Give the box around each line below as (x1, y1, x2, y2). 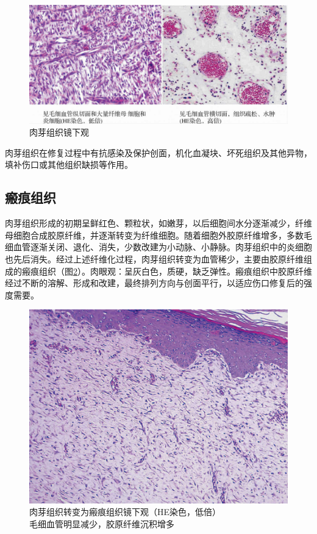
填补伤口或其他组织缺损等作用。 (5, 158, 133, 171)
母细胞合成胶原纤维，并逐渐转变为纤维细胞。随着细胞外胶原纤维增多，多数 (5, 228, 304, 241)
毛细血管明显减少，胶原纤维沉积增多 (29, 517, 174, 530)
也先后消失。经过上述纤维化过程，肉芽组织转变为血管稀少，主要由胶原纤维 (5, 252, 304, 265)
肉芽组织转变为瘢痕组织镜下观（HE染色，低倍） (29, 505, 221, 518)
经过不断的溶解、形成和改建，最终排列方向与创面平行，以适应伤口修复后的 (5, 276, 304, 289)
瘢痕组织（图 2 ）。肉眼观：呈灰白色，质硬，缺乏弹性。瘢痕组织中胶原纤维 (21, 264, 312, 277)
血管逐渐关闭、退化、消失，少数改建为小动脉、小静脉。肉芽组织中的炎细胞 (13, 240, 312, 253)
